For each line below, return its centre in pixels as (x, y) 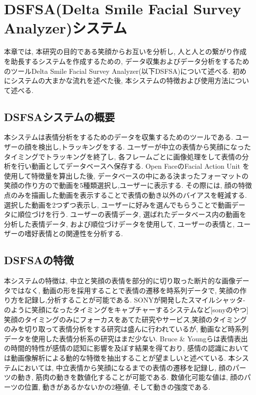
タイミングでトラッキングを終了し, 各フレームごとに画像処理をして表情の (123, 156)
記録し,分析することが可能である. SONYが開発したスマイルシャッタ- (135, 300)
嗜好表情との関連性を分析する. (74, 233)
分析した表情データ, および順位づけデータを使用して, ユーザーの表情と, (119, 224)
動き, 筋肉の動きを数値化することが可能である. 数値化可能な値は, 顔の (131, 377)
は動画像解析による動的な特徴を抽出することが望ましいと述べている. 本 (120, 357)
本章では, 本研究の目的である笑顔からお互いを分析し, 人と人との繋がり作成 (125, 51)
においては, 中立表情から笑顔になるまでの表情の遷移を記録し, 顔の (125, 367)
